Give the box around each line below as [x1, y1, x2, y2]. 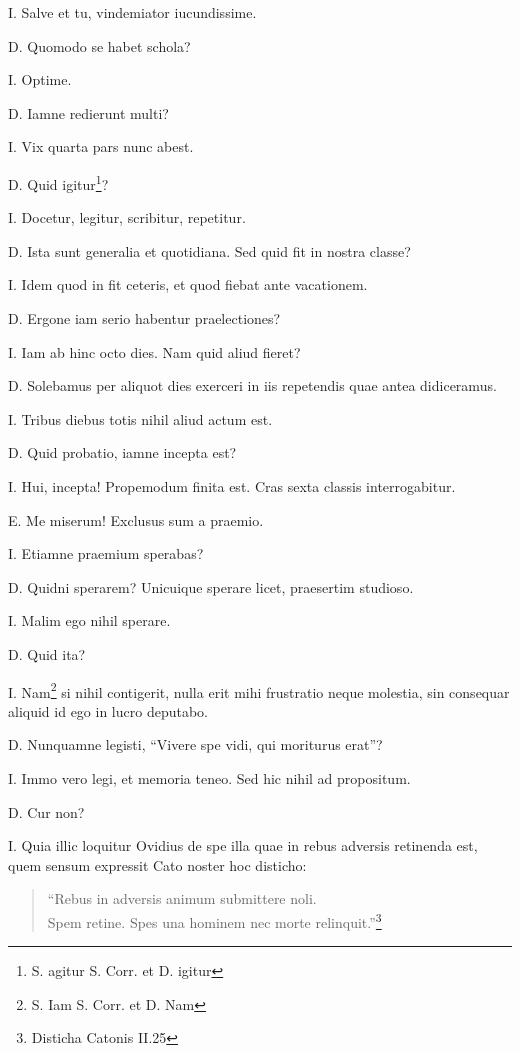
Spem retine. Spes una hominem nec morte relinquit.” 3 [47, 908, 382, 932]
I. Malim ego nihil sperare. [8, 610, 171, 631]
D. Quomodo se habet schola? [8, 35, 191, 56]
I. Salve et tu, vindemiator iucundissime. [8, 2, 257, 22]
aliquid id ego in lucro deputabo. [8, 700, 208, 721]
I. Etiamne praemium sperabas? [8, 543, 204, 564]
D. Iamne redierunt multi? [8, 102, 169, 123]
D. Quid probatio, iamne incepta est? [8, 442, 237, 463]
